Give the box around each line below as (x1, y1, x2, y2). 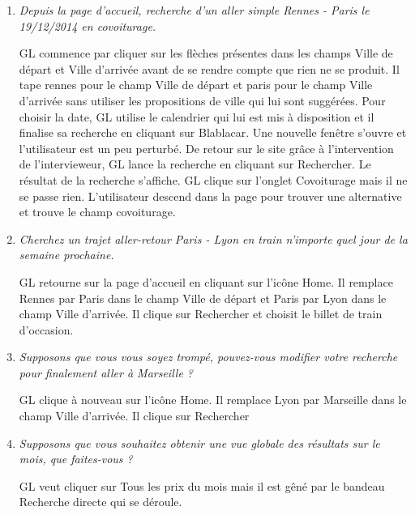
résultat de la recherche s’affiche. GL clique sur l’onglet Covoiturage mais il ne (19, 171, 408, 188)
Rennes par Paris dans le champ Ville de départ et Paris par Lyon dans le (19, 289, 387, 306)
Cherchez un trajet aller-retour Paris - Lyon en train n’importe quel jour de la (19, 230, 408, 247)
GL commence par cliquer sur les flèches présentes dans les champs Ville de (19, 45, 393, 62)
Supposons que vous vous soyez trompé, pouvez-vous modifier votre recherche (19, 348, 398, 365)
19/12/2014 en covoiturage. (19, 17, 156, 34)
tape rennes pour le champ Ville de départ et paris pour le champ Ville (19, 76, 373, 93)
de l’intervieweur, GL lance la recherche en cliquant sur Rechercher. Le (19, 155, 371, 172)
